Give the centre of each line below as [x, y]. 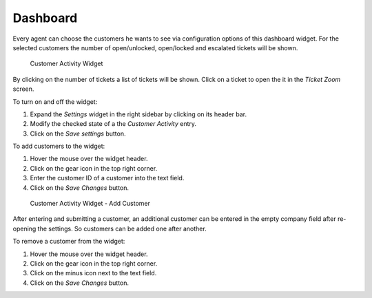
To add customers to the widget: [59, 146]
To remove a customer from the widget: [69, 242]
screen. [23, 89]
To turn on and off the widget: [55, 102]
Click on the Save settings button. [78, 134]
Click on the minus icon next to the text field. [93, 273]
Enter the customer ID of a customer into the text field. [107, 178]
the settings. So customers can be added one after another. [122, 228]
